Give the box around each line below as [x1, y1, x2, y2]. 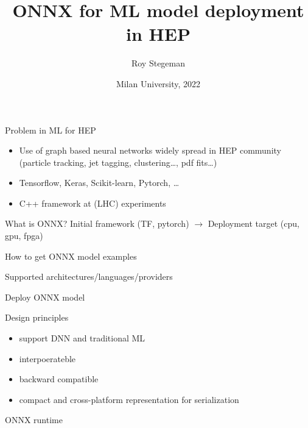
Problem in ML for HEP [5, 123, 96, 136]
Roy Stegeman [131, 57, 186, 70]
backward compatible [19, 373, 99, 385]
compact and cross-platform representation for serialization [19, 393, 239, 405]
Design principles [5, 311, 69, 324]
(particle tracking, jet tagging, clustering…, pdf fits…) [19, 155, 217, 168]
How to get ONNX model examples [5, 249, 137, 262]
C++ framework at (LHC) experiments [19, 196, 166, 209]
